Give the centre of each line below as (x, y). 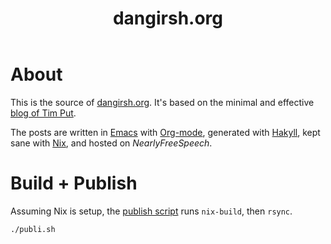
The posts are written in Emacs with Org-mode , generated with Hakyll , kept (165, 132)
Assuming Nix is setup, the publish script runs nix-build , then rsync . (151, 211)
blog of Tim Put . (43, 113)
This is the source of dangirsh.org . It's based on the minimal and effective (162, 102)
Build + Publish (74, 183)
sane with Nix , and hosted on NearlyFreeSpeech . (111, 143)
